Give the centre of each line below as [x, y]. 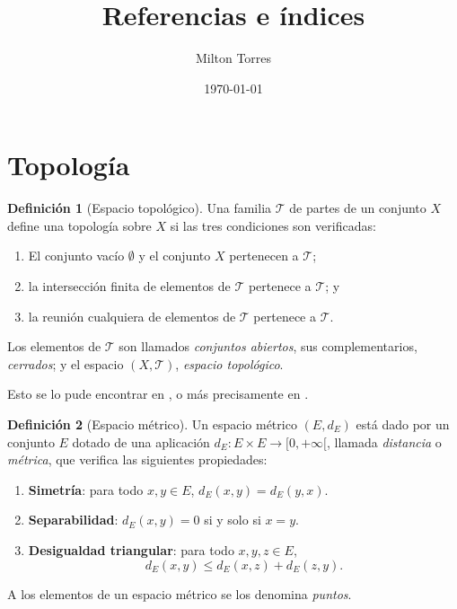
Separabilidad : [73, 520]
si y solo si [233, 520]
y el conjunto [175, 256]
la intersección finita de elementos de [129, 286]
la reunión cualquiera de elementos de [132, 316]
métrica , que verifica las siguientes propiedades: [137, 459]
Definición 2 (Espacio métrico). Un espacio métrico [152, 424]
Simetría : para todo [86, 489]
